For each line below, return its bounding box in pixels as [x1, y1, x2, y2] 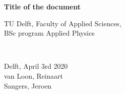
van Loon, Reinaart [4, 70, 63, 81]
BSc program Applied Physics [4, 28, 95, 38]
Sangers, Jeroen [4, 80, 52, 91]
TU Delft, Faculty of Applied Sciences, [4, 18, 122, 28]
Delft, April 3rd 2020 [4, 61, 68, 71]
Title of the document [4, 1, 81, 11]
